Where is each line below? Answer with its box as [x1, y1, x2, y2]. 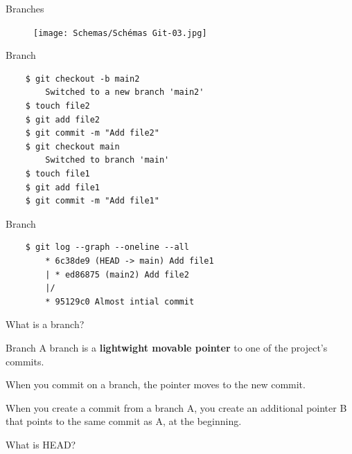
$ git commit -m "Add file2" [25, 128, 159, 138]
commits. [6, 354, 44, 368]
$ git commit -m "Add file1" [25, 196, 159, 206]
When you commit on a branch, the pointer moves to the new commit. [6, 377, 306, 392]
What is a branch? [6, 317, 85, 332]
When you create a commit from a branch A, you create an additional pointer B [6, 400, 347, 415]
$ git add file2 [25, 114, 100, 125]
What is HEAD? [6, 437, 76, 451]
